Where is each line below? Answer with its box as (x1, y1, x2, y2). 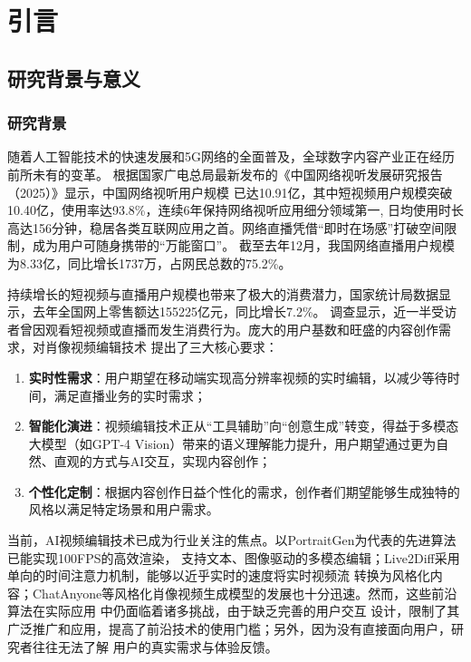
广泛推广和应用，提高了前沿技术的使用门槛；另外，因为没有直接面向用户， (7, 619, 451, 638)
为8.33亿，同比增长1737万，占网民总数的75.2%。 (7, 253, 292, 272)
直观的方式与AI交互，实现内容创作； (53, 452, 272, 471)
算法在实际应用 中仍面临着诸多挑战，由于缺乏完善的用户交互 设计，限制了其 (7, 601, 460, 620)
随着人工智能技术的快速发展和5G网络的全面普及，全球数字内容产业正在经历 (7, 147, 455, 166)
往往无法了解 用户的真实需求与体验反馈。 (32, 637, 278, 656)
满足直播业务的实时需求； (53, 385, 207, 404)
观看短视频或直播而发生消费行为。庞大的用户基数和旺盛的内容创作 (44, 319, 438, 338)
